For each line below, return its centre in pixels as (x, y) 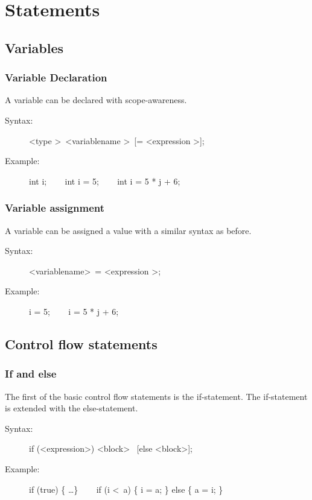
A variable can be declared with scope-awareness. (96, 100)
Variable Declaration (56, 78)
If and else (31, 374)
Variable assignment (55, 208)
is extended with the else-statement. (72, 408)
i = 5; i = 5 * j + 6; (74, 311)
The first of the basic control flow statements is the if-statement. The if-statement (156, 396)
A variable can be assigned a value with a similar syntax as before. (128, 230)
